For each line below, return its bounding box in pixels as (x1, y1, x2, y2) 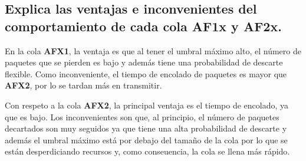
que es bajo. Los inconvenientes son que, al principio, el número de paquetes (5, 110, 279, 123)
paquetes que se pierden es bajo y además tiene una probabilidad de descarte (5, 56, 283, 68)
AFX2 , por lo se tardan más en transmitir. (5, 79, 162, 91)
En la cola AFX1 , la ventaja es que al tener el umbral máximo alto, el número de (5, 44, 301, 57)
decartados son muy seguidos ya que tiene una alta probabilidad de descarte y (5, 122, 287, 134)
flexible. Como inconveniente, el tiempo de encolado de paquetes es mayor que (5, 67, 287, 80)
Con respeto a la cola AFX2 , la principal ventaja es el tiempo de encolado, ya (5, 98, 289, 111)
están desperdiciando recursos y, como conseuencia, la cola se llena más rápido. (5, 145, 290, 157)
